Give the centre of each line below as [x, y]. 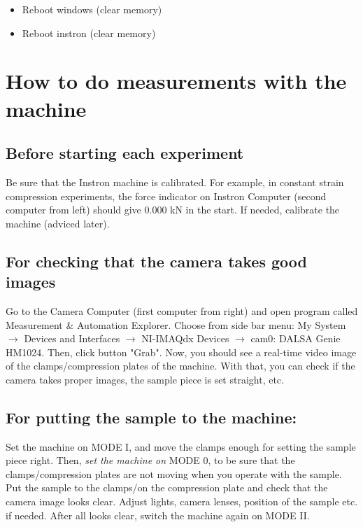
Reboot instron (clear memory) [89, 33]
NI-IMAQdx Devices [185, 338]
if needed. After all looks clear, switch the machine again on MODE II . [158, 515]
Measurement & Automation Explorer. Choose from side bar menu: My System [176, 324]
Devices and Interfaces [72, 338]
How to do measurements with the [176, 81]
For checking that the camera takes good [156, 261]
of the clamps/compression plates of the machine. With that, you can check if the [180, 366]
